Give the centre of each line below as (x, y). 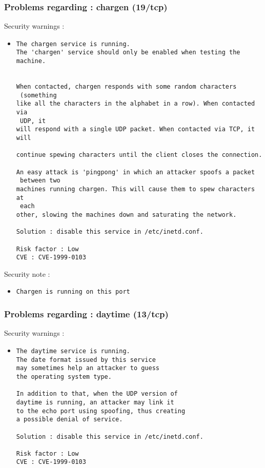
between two (40, 181)
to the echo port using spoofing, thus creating (101, 411)
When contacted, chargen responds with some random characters (126, 87)
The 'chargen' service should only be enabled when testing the (128, 53)
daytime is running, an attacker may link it (95, 402)
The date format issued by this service (86, 360)
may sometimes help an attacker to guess (88, 368)
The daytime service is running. (73, 351)
